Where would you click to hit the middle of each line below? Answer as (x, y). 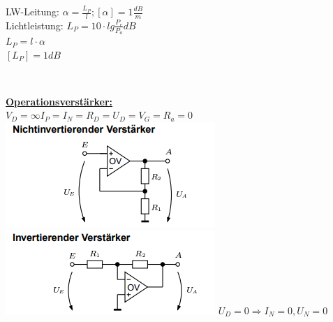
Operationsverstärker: (59, 101)
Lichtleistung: (35, 25)
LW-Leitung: (33, 11)
